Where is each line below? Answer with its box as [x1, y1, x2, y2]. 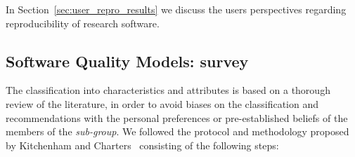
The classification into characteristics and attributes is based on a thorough [6, 83, 330, 97]
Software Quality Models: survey [6, 50, 249, 71]
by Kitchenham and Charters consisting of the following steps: [6, 137, 279, 152]
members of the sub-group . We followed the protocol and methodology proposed [6, 124, 349, 139]
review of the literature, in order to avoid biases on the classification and [6, 96, 319, 111]
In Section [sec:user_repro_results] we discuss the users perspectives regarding [6, 2, 347, 16]
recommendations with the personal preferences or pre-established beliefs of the [6, 110, 348, 125]
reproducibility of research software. [6, 15, 160, 30]
